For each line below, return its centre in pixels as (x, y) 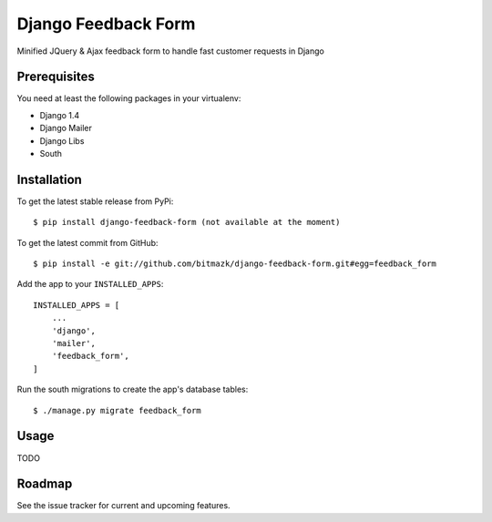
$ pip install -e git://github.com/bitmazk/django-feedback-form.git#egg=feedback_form (235, 264)
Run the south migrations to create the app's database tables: (133, 389)
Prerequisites (56, 77)
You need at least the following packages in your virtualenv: (129, 98)
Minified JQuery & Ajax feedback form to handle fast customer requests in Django (171, 51)
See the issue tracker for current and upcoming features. (124, 506)
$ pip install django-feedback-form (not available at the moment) (187, 222)
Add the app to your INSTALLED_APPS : (90, 284)
